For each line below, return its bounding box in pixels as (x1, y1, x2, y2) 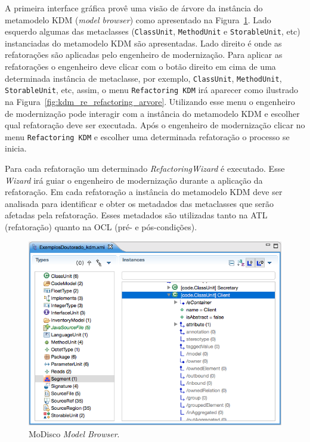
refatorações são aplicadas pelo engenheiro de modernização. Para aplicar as (5, 48, 283, 61)
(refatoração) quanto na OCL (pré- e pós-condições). (5, 220, 197, 233)
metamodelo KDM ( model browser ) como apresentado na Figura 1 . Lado (5, 13, 271, 26)
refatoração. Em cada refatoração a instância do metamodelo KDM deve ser (5, 186, 283, 198)
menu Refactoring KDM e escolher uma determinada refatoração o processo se (5, 130, 290, 143)
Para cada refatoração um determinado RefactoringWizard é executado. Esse (5, 162, 285, 174)
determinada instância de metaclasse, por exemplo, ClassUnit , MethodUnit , (5, 72, 282, 84)
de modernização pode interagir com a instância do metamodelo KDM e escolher (5, 107, 300, 119)
